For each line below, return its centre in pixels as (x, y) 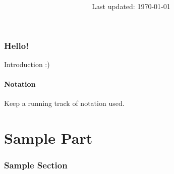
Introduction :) (27, 64)
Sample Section (36, 165)
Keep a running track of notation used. (64, 103)
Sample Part (48, 138)
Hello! (16, 45)
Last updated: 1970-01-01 (131, 6)
